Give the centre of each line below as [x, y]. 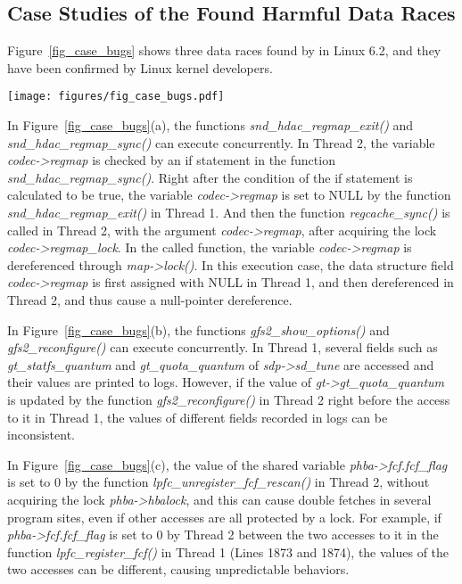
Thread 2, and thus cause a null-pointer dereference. [150, 299]
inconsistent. [41, 435]
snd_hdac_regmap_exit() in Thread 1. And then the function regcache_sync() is [229, 213]
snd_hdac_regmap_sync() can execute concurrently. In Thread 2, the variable [221, 142]
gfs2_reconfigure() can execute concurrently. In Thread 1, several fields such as [223, 347]
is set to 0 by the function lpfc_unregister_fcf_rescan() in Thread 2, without [219, 482]
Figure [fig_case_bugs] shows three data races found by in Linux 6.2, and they [224, 50]
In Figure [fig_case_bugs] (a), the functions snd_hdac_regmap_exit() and [210, 125]
